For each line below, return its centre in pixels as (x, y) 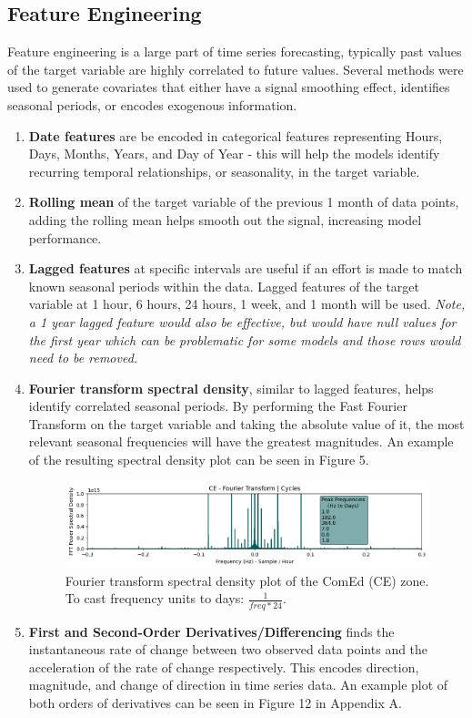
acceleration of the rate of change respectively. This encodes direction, (224, 667)
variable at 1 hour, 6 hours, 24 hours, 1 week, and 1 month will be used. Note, (247, 304)
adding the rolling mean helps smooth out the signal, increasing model (225, 219)
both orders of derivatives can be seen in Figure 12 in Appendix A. (215, 703)
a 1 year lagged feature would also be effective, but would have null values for (242, 321)
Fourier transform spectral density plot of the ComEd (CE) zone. (247, 580)
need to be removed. (83, 358)
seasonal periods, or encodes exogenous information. (152, 104)
